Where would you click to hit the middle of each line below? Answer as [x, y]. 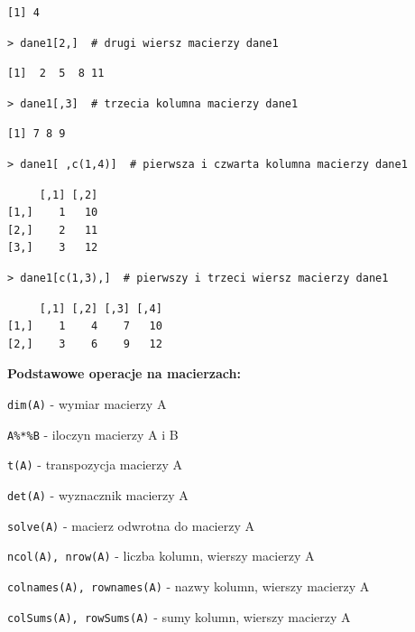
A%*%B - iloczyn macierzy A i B [93, 434]
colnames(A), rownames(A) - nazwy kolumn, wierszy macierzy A [189, 586]
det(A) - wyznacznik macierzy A [98, 494]
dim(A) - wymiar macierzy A [87, 403]
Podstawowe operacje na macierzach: [124, 373]
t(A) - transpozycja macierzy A [95, 465]
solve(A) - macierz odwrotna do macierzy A [131, 525]
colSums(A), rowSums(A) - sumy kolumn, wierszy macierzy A [179, 616]
